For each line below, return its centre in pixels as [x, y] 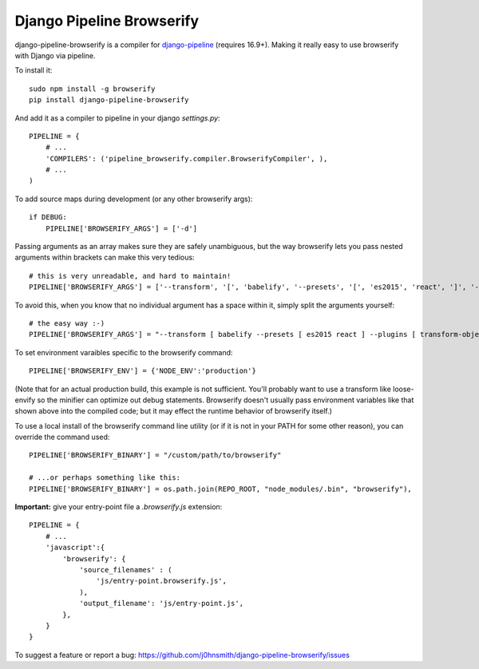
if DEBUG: [48, 217]
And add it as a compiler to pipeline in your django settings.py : [117, 118]
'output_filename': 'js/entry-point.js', [161, 604]
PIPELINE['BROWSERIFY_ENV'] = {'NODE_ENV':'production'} [143, 371]
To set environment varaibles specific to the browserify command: [124, 352]
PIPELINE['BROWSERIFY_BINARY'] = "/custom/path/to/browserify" [155, 455]
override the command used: [62, 437]
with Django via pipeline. [55, 55]
